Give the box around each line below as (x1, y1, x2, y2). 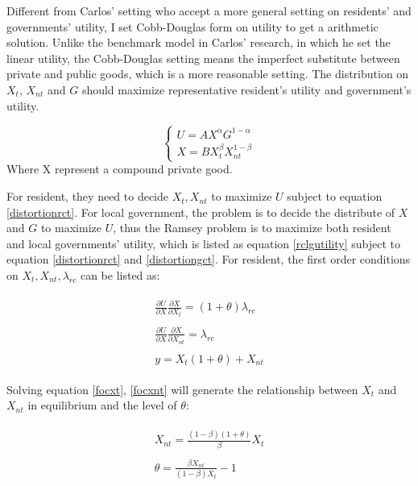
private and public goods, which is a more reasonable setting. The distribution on (6, 65, 409, 82)
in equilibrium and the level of (27, 397, 177, 413)
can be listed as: (80, 267, 160, 284)
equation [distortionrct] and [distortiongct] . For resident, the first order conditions (6, 251, 411, 268)
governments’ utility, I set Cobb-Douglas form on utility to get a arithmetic (6, 18, 379, 35)
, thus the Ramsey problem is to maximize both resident (113, 219, 391, 236)
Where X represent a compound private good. (6, 160, 233, 177)
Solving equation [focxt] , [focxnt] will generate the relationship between (6, 380, 358, 397)
